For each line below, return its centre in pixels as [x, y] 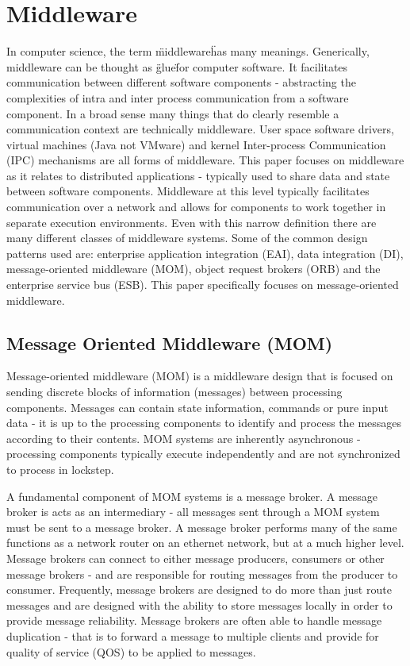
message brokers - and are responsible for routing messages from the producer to [202, 574]
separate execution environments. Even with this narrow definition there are [192, 222]
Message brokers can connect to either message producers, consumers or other [195, 558]
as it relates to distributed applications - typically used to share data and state [198, 175]
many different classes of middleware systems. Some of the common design [187, 238]
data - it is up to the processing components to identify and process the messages [204, 423]
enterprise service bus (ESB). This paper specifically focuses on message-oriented [203, 285]
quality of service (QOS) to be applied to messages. [131, 651]
